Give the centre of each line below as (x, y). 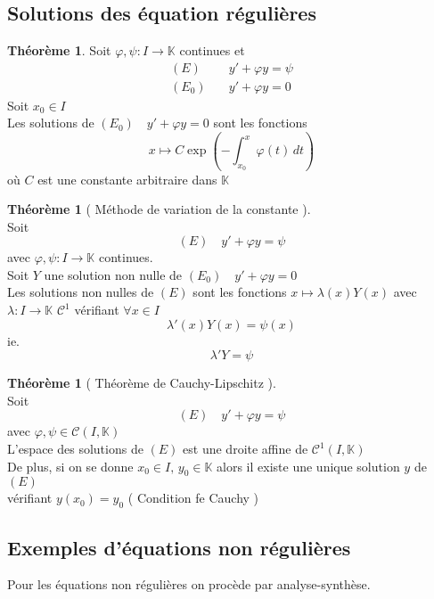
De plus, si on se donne (70, 466)
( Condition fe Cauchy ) (193, 498)
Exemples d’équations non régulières (179, 547)
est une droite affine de (246, 449)
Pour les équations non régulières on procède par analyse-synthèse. (189, 584)
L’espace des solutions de (75, 449)
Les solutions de (51, 123)
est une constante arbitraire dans (127, 179)
